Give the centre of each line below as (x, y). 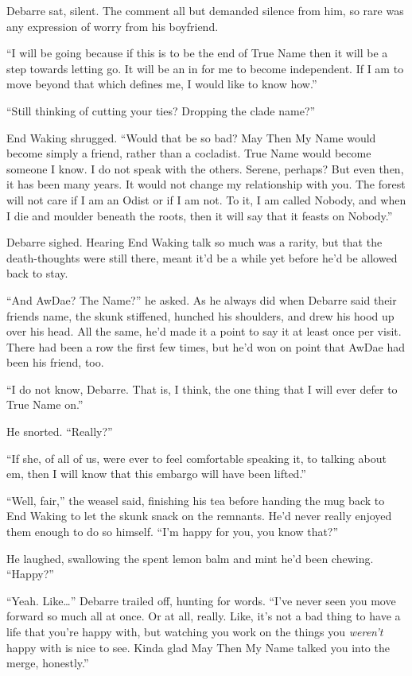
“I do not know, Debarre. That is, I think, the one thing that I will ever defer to (202, 389)
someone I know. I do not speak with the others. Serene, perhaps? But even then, (205, 168)
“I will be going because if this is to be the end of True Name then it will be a (197, 53)
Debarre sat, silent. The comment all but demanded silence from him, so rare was (205, 10)
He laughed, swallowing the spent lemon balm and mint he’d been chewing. (190, 558)
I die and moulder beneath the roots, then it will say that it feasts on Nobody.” (200, 215)
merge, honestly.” (48, 663)
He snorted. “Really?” (60, 431)
